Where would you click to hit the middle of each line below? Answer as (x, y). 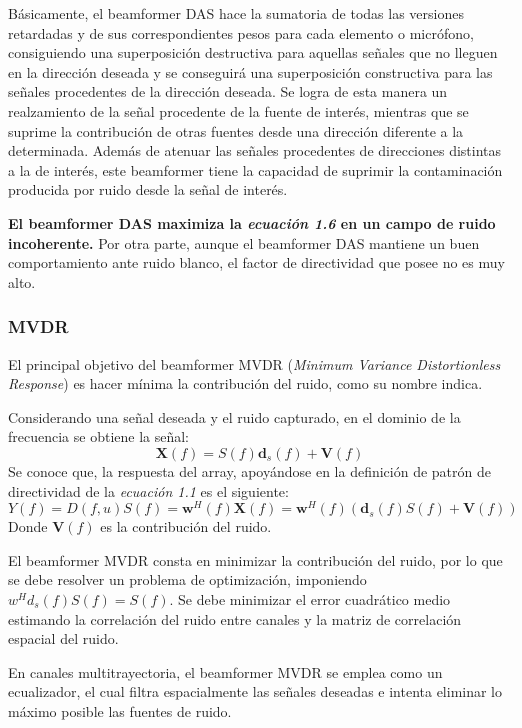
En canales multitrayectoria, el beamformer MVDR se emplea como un (225, 671)
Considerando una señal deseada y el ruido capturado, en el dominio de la (234, 416)
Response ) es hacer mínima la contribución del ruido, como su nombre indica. (245, 383)
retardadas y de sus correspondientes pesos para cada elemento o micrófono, (241, 32)
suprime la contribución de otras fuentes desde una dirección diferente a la (236, 130)
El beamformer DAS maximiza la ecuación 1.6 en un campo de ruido (252, 222)
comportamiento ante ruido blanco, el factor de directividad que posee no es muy (256, 262)
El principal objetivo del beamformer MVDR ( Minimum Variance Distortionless (254, 363)
